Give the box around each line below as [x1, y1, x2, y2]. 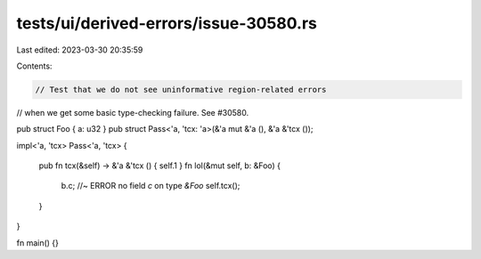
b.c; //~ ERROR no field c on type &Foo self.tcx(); [61, 181, 240, 191]
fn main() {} [16, 237, 60, 248]
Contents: [16, 61, 53, 71]
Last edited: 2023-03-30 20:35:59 [16, 45, 143, 55]
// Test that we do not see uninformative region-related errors [35, 85, 327, 94]
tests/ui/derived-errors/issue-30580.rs [16, 13, 318, 33]
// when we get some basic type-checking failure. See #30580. [16, 107, 249, 117]
